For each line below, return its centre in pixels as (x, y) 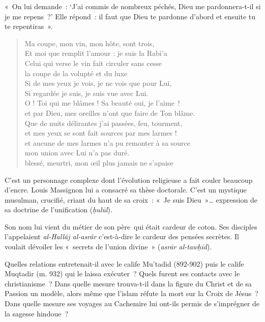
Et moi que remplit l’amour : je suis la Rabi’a (96, 53)
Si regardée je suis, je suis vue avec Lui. (86, 93)
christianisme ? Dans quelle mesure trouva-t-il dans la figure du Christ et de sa (128, 283)
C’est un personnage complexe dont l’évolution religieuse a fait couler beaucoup (129, 180)
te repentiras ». (29, 26)
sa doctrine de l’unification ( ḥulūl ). (58, 210)
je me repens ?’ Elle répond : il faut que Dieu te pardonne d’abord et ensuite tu (130, 16)
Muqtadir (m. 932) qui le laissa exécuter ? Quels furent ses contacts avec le (122, 273)
